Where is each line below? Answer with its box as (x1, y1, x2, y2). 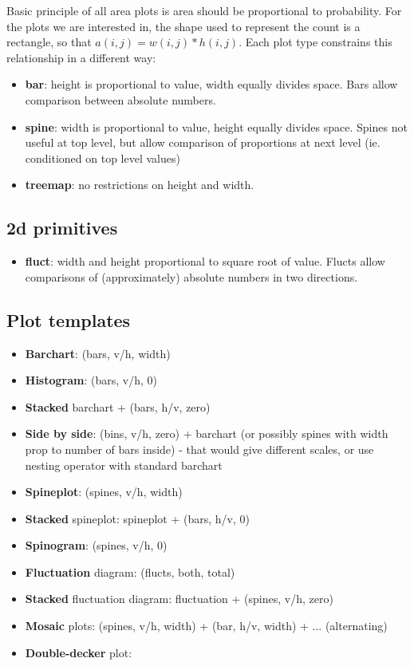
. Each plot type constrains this (239, 33, 392, 50)
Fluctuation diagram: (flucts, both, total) (25, 563, 235, 580)
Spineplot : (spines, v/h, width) (25, 483, 183, 500)
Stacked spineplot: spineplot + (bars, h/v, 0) (25, 510, 250, 526)
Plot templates (6, 307, 131, 332)
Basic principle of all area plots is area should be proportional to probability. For (6, 2, 402, 18)
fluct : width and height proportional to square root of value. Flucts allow (25, 253, 385, 270)
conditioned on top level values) (25, 149, 180, 166)
